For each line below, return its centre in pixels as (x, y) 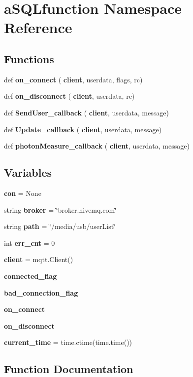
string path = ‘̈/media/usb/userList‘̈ (60, 226)
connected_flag (31, 276)
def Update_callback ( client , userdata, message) (83, 129)
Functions (29, 58)
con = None (23, 193)
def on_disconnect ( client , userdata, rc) (69, 96)
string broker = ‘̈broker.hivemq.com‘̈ (61, 209)
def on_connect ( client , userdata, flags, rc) (73, 79)
